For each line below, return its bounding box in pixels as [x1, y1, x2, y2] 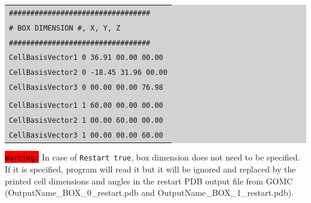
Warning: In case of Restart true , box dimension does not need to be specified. [5, 151, 300, 163]
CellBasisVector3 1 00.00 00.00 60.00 [9, 131, 163, 140]
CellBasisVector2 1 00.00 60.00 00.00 [9, 116, 163, 125]
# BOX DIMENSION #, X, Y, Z [9, 23, 121, 32]
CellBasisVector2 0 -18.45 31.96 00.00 [9, 68, 167, 77]
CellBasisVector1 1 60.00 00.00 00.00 [9, 101, 163, 110]
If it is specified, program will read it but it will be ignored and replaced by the [5, 163, 296, 175]
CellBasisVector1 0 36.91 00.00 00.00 [9, 53, 163, 62]
